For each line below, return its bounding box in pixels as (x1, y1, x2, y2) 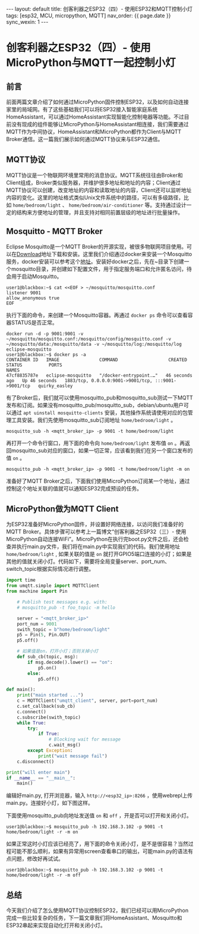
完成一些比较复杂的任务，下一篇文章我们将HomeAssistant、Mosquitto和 (6, 914, 182, 921)
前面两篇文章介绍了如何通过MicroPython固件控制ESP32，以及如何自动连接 (6, 98, 189, 105)
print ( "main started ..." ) (17, 692, 84, 698)
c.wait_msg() (48, 742, 81, 748)
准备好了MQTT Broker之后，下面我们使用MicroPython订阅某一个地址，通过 (6, 477, 190, 485)
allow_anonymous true (6, 295, 60, 301)
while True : (17, 720, 46, 726)
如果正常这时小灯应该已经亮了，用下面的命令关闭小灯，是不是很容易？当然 (6, 841, 188, 848)
